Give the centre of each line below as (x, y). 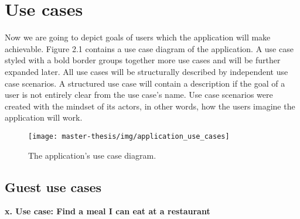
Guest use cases (53, 187)
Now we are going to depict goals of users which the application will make (138, 37)
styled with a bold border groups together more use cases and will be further (143, 60)
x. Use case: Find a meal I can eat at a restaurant (108, 211)
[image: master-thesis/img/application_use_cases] (129, 136)
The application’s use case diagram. (92, 155)
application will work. (44, 117)
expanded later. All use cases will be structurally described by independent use (146, 71)
